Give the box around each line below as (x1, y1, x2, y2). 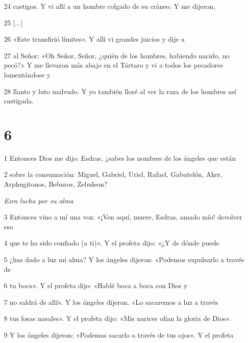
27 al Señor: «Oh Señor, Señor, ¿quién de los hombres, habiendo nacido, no (4, 50, 230, 60)
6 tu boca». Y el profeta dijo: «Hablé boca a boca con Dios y (4, 280, 188, 291)
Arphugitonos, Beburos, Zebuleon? (4, 179, 108, 189)
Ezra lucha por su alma (4, 195, 74, 205)
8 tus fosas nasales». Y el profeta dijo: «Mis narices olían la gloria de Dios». (4, 313, 231, 323)
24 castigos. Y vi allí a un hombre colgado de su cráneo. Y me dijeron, (4, 1, 215, 11)
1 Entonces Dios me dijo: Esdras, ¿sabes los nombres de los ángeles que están (4, 152, 236, 163)
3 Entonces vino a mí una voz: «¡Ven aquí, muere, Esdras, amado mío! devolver (4, 212, 243, 222)
